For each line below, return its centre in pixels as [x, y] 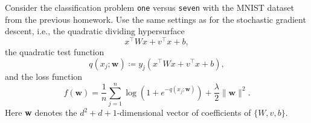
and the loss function [44, 76]
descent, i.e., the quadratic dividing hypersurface [95, 31]
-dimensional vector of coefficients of [184, 112]
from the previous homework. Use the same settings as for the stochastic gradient [155, 19]
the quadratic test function [55, 51]
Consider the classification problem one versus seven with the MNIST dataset [150, 7]
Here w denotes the [41, 112]
